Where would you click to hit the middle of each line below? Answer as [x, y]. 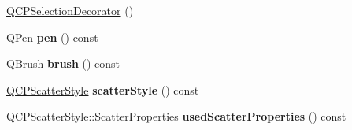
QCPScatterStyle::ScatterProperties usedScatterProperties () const [176, 116]
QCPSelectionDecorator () [70, 10]
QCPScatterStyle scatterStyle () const [103, 89]
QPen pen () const [52, 37]
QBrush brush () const [63, 63]
